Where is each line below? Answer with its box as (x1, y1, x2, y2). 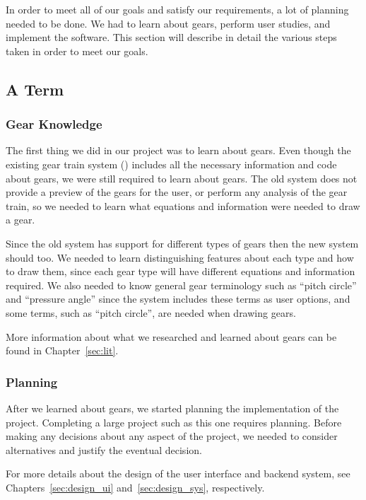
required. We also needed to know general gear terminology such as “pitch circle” (6, 277, 357, 292)
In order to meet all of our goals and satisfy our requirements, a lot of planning (6, 2, 349, 16)
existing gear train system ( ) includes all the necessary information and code (6, 156, 337, 171)
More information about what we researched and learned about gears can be (6, 329, 337, 344)
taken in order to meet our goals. (6, 43, 148, 58)
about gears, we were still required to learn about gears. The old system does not (6, 170, 358, 185)
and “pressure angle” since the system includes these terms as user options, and (6, 291, 350, 306)
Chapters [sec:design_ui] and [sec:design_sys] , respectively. (6, 479, 265, 494)
